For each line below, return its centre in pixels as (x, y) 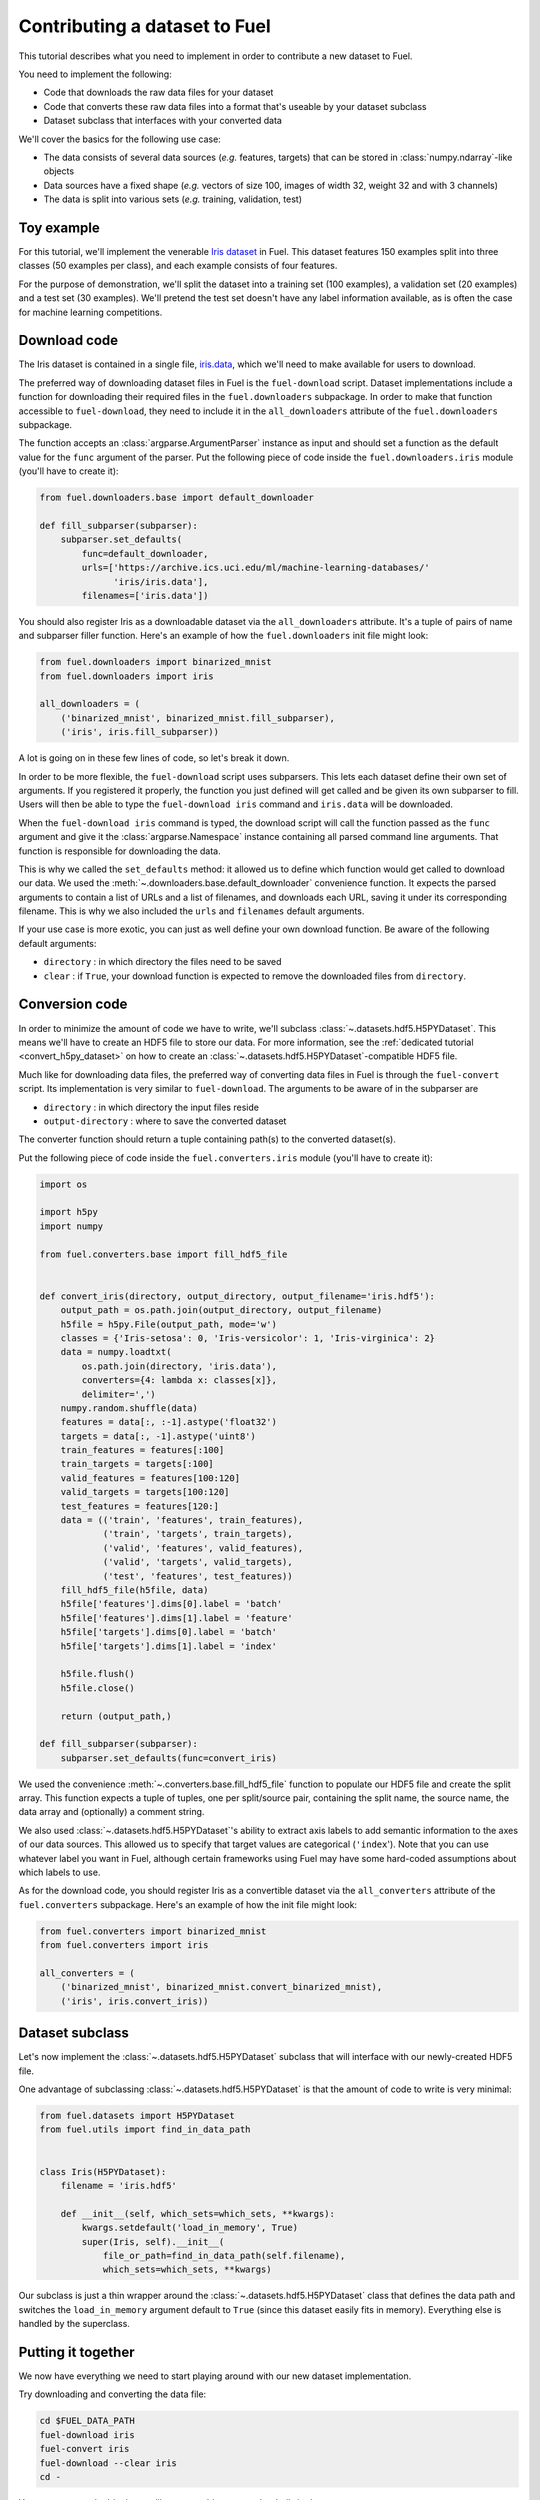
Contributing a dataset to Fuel (145, 26)
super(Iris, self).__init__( (153, 2241)
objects (59, 171)
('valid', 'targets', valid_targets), (198, 1562)
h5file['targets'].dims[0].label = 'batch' (168, 1632)
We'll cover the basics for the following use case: (120, 139)
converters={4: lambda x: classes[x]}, (179, 1380)
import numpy (71, 1226)
